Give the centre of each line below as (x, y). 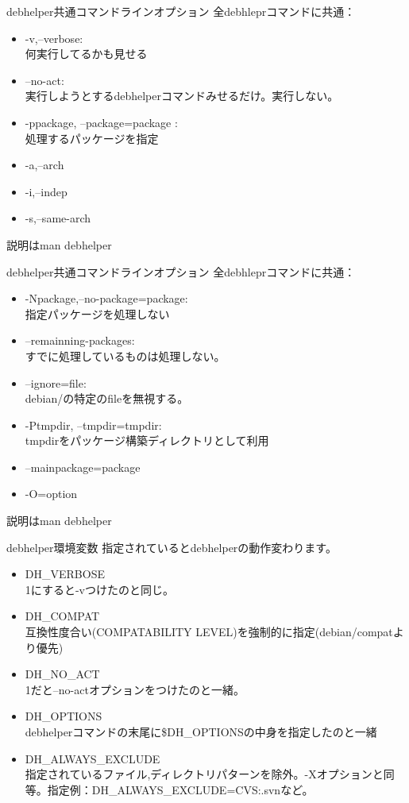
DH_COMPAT (62, 616)
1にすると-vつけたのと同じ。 (99, 589)
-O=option (51, 494)
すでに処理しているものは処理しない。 (125, 355)
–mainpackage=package (83, 467)
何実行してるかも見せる (86, 54)
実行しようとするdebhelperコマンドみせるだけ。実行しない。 (182, 96)
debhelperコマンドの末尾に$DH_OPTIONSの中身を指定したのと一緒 (201, 732)
